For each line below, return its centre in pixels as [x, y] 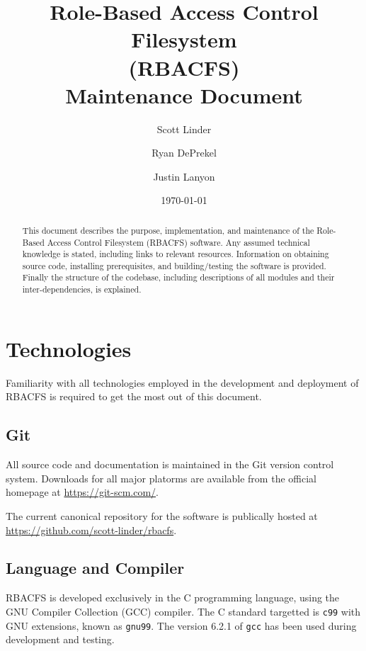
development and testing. [60, 639]
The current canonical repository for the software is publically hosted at [162, 515]
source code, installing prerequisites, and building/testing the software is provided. [174, 265]
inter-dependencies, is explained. [82, 289]
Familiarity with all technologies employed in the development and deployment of [182, 382]
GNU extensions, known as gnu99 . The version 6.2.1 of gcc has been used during [181, 625]
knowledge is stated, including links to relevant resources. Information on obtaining [176, 254]
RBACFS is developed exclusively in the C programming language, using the [173, 598]
